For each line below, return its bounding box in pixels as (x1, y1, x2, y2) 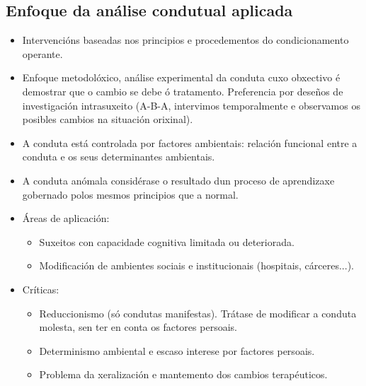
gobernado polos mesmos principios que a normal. (22, 187, 239, 201)
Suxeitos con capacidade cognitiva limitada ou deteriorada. (39, 234, 294, 249)
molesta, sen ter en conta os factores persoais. (39, 320, 237, 334)
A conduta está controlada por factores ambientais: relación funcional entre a (22, 135, 358, 150)
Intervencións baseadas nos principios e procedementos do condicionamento (22, 33, 349, 47)
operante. (22, 46, 63, 61)
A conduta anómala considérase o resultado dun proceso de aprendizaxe (22, 172, 335, 187)
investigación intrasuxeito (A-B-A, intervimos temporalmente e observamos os (22, 98, 360, 112)
